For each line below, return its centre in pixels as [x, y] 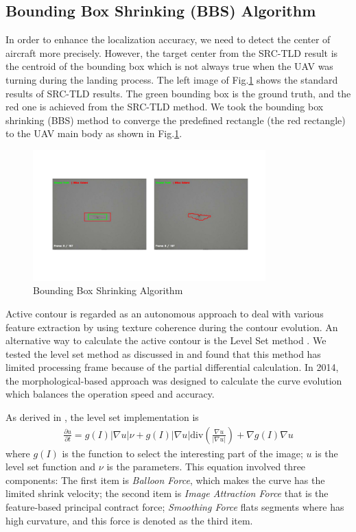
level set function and [51, 467]
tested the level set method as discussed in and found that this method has [163, 353]
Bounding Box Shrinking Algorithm [108, 290]
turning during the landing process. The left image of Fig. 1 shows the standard [172, 79]
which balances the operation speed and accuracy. [110, 394]
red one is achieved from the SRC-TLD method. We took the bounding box [165, 107]
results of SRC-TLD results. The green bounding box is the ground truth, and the [178, 93]
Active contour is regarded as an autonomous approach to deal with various [165, 313]
